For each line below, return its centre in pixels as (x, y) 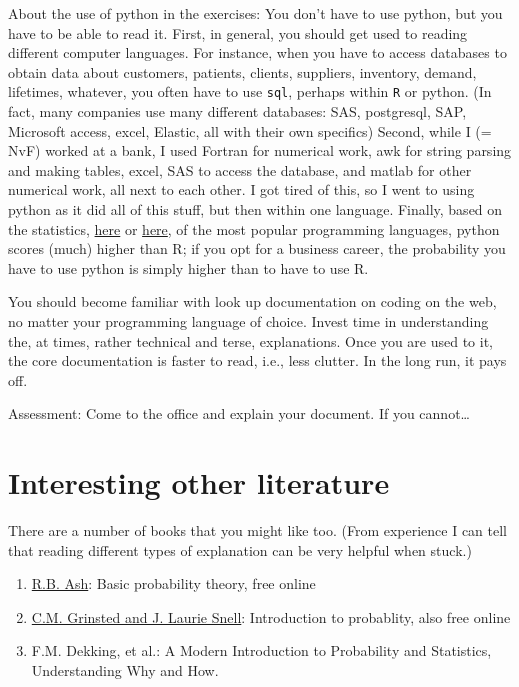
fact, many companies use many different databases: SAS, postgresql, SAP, (237, 111)
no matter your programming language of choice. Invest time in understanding (248, 320)
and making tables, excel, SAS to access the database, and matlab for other (240, 169)
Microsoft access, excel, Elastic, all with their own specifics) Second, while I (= (250, 130)
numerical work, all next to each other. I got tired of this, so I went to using (241, 189)
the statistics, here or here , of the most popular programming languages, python (254, 228)
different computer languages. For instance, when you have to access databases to (257, 52)
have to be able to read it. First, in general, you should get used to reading (238, 32)
